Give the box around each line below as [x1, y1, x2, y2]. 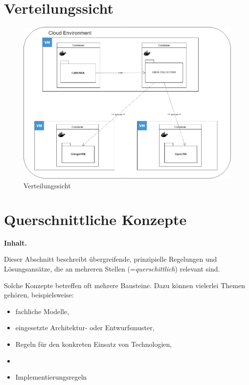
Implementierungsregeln [15, 372, 87, 382]
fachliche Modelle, [15, 306, 69, 316]
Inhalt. [4, 237, 27, 248]
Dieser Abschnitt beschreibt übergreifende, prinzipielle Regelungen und [4, 254, 217, 264]
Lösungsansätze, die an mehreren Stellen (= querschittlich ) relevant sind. [4, 263, 220, 273]
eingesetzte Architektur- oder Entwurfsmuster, [15, 322, 155, 333]
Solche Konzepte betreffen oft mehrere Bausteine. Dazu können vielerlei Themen [4, 280, 245, 290]
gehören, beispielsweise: [4, 290, 74, 300]
